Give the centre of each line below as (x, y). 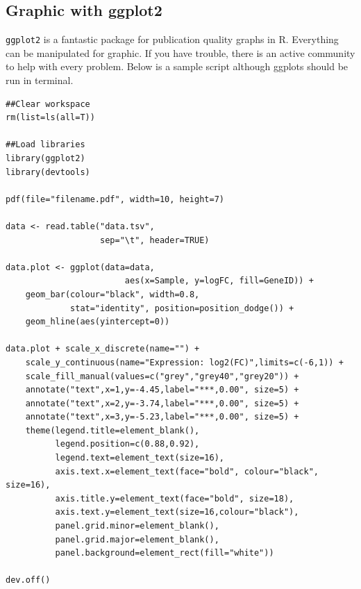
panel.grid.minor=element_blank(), (137, 526)
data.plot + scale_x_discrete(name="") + (103, 349)
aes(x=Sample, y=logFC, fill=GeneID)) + (219, 281)
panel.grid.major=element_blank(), (137, 539)
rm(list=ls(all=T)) (50, 118)
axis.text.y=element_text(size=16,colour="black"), (177, 512)
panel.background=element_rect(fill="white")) (165, 553)
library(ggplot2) (45, 159)
